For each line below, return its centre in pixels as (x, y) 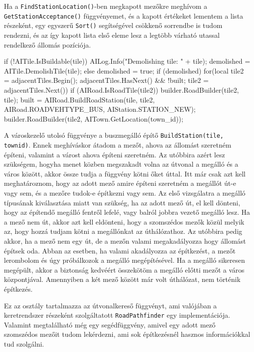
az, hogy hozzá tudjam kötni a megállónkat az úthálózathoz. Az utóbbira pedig (123, 231)
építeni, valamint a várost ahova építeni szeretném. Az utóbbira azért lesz (114, 154)
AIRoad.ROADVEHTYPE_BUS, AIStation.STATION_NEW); (100, 109)
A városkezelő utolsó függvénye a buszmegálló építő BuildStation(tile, (114, 135)
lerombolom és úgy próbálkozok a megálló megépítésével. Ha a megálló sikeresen (125, 260)
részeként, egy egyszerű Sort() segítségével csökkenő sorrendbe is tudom (113, 25)
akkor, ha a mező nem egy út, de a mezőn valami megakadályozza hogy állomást (125, 240)
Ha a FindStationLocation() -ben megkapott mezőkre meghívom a (106, 6)
